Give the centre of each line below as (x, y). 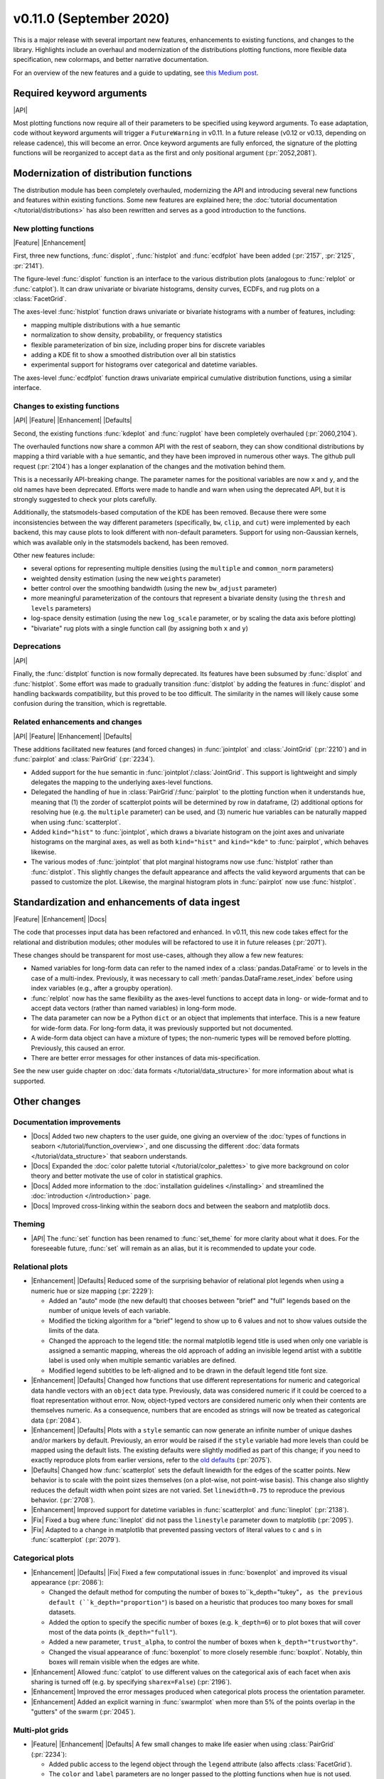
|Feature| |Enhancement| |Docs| (60, 919)
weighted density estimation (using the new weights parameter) (126, 578)
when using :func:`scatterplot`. (76, 822)
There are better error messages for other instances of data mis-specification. (146, 1057)
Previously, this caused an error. (78, 1048)
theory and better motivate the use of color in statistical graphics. (127, 1176)
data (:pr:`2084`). (56, 1420)
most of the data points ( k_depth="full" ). (113, 1632)
